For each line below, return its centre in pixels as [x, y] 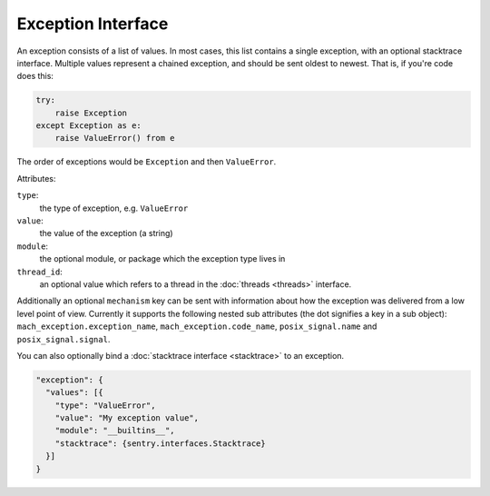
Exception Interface [93, 24]
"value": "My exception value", [127, 418]
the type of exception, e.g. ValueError [114, 208]
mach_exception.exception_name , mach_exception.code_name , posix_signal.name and [197, 326]
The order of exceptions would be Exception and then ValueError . [147, 162]
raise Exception [91, 113]
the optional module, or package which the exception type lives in [162, 259]
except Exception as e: [89, 126]
